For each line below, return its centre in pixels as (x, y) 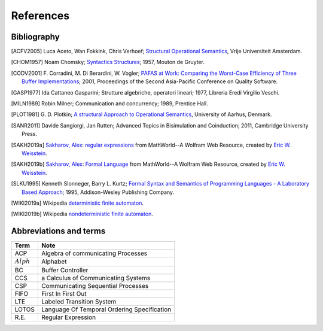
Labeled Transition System (79, 301)
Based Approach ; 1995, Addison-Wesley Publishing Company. (98, 192)
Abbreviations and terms (58, 231)
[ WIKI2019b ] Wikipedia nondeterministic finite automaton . (82, 214)
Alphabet (54, 262)
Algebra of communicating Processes (94, 253)
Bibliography (35, 37)
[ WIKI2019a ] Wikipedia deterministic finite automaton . (77, 203)
